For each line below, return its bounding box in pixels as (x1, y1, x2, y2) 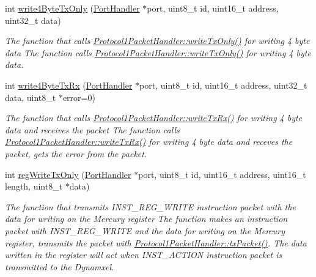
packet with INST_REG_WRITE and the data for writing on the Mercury (5, 224, 285, 237)
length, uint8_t (5, 180, 63, 193)
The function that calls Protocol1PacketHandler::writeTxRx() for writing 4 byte (5, 111, 303, 124)
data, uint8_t (5, 90, 56, 103)
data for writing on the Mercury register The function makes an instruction (5, 212, 288, 225)
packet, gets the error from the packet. (5, 147, 147, 160)
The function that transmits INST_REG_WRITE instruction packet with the (5, 200, 296, 213)
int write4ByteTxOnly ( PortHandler (5, 2, 140, 14)
